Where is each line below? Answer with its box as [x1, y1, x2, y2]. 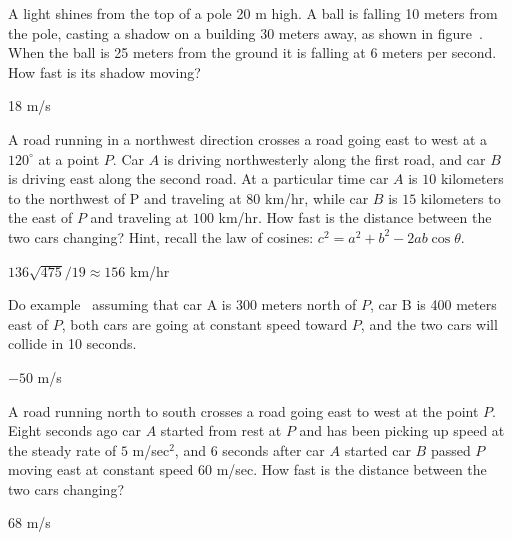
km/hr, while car [265, 187, 369, 208]
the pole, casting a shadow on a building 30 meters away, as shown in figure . [8, 22, 483, 43]
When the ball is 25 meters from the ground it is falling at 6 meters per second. [8, 42, 497, 63]
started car [344, 439, 411, 460]
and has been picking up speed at [299, 420, 505, 441]
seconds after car [222, 439, 325, 460]
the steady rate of [8, 439, 117, 460]
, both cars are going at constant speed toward [61, 313, 348, 334]
